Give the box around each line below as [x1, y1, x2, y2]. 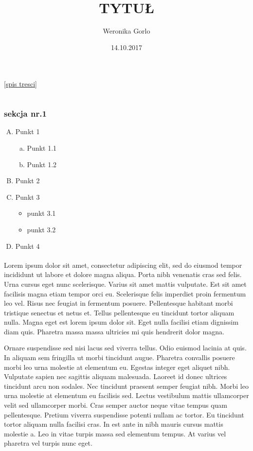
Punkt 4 [15, 241, 40, 251]
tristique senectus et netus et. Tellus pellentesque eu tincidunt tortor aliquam [4, 307, 235, 317]
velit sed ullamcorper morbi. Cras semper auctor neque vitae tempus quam [4, 400, 228, 410]
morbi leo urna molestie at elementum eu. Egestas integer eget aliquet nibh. [4, 362, 230, 372]
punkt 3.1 [27, 208, 56, 218]
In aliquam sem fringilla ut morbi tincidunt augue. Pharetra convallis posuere [4, 352, 235, 363]
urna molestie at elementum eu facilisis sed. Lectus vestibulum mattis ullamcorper [4, 390, 249, 400]
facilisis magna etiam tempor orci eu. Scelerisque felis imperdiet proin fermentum [4, 288, 246, 298]
